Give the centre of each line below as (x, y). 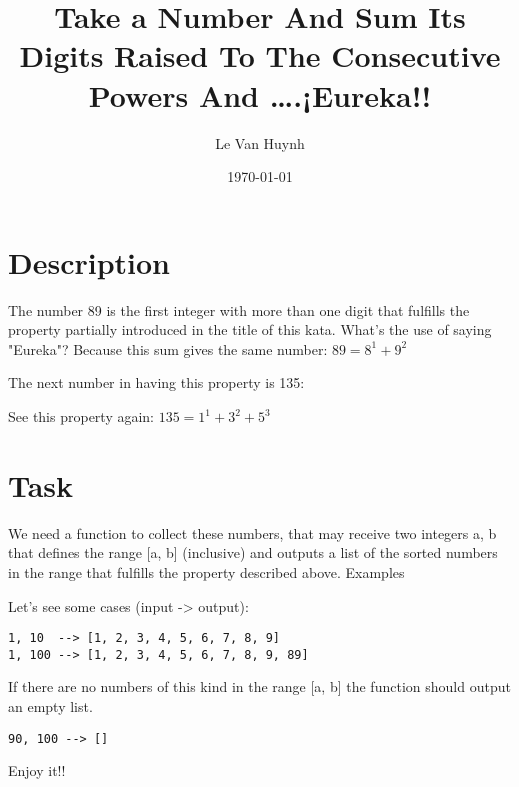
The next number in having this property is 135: (156, 382)
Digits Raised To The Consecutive (260, 55)
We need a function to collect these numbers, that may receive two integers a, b (252, 532)
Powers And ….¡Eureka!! (260, 94)
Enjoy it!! (37, 770)
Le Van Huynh (260, 142)
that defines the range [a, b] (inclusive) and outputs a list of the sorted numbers (253, 552)
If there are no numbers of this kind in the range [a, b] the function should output (259, 686)
